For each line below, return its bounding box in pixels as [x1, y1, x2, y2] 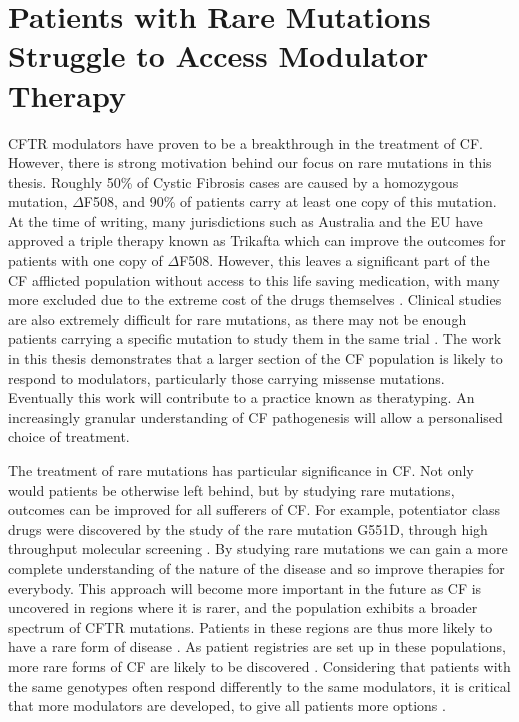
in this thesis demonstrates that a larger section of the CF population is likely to [8, 348, 503, 369]
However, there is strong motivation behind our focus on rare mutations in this [8, 152, 492, 173]
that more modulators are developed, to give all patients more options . [8, 695, 446, 716]
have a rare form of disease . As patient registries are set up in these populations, [8, 636, 506, 657]
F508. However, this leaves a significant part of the [179, 250, 490, 271]
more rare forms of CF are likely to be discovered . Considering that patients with [8, 655, 511, 676]
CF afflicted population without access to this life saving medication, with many [8, 269, 500, 290]
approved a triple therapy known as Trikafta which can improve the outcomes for [8, 230, 506, 251]
